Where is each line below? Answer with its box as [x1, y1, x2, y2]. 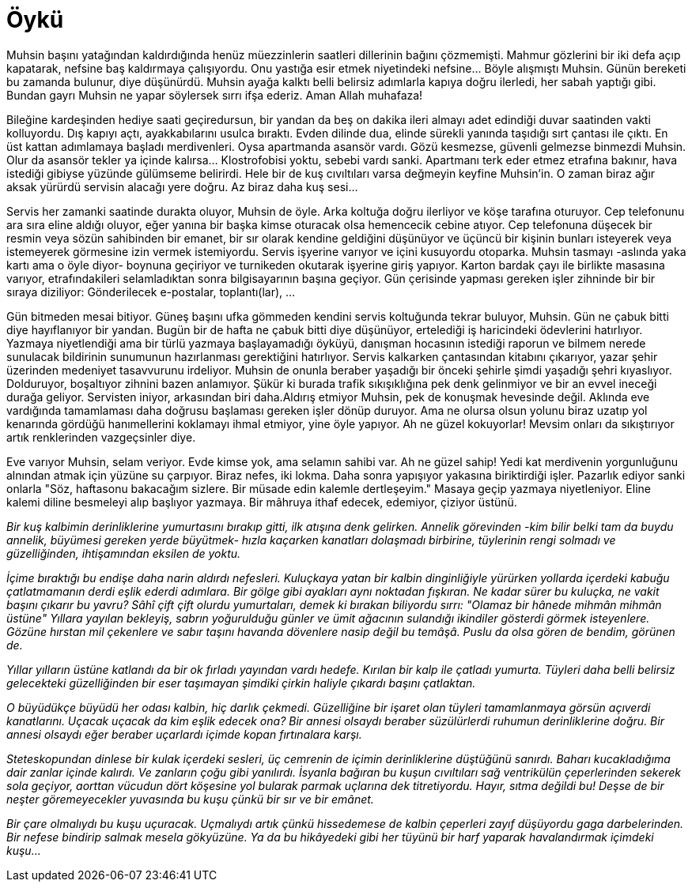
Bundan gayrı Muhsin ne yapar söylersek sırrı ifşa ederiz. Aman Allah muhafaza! [6, 88, 423, 102]
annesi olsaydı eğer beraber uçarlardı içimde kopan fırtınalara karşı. [6, 727, 362, 741]
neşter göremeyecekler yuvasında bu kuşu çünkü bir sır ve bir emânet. [6, 792, 374, 806]
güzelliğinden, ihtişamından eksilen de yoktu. [6, 546, 241, 560]
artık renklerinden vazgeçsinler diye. [6, 430, 196, 444]
